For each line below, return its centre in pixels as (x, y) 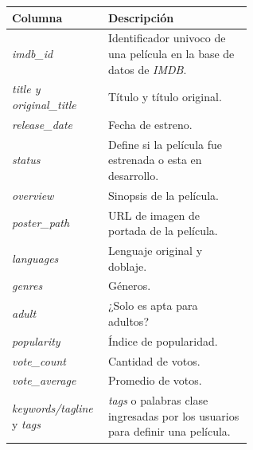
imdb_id (33, 53)
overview (33, 195)
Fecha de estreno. (150, 124)
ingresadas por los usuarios (173, 415)
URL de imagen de (154, 215)
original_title (44, 104)
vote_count (39, 360)
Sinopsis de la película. (163, 195)
